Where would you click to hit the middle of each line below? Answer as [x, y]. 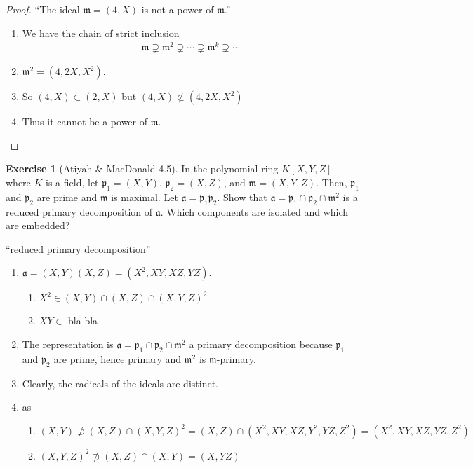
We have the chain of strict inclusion [101, 33]
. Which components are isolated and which [254, 211]
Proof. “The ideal [43, 9]
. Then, [332, 183]
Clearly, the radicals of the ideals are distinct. [120, 383]
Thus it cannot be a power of [85, 122]
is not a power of [178, 9]
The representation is [68, 344]
